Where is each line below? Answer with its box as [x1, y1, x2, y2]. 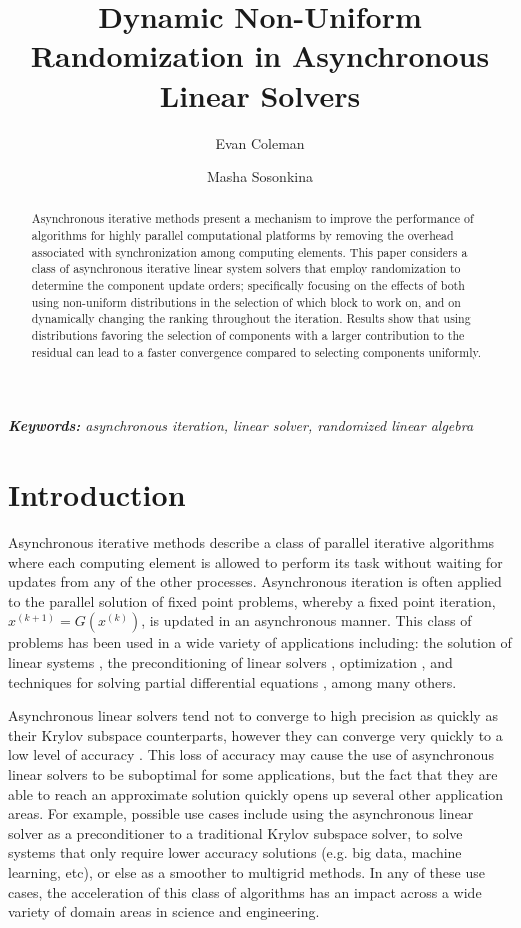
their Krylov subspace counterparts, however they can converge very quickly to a [8, 724, 503, 745]
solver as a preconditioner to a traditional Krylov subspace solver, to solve [8, 822, 463, 843]
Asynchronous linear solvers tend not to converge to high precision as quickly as [8, 705, 498, 726]
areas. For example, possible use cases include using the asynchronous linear [8, 803, 474, 824]
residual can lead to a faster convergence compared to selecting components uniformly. [31, 343, 482, 360]
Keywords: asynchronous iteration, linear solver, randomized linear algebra [8, 415, 474, 436]
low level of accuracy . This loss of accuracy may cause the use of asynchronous [8, 744, 494, 765]
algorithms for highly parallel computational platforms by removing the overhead [31, 227, 454, 244]
